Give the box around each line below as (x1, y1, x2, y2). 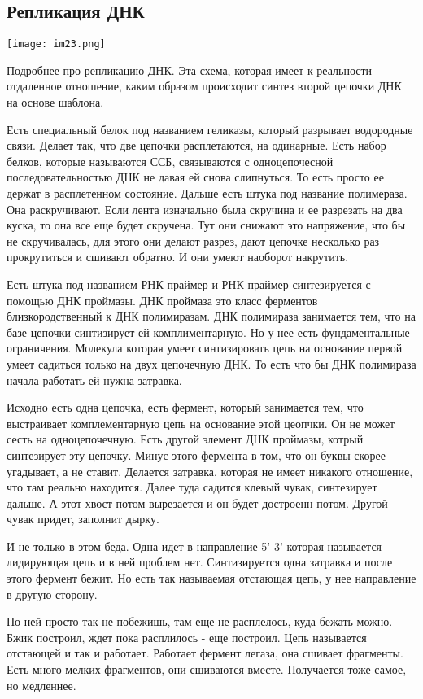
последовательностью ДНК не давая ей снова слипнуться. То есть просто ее (7, 168, 384, 186)
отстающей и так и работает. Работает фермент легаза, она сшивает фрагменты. (7, 644, 403, 662)
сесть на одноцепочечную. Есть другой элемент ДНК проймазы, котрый (7, 430, 364, 448)
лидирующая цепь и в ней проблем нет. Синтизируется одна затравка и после (7, 553, 393, 570)
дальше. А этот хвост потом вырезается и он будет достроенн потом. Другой (7, 494, 388, 511)
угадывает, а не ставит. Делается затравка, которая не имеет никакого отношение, (7, 462, 413, 479)
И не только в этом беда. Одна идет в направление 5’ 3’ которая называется (7, 537, 382, 554)
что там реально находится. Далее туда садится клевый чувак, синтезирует (7, 478, 377, 496)
